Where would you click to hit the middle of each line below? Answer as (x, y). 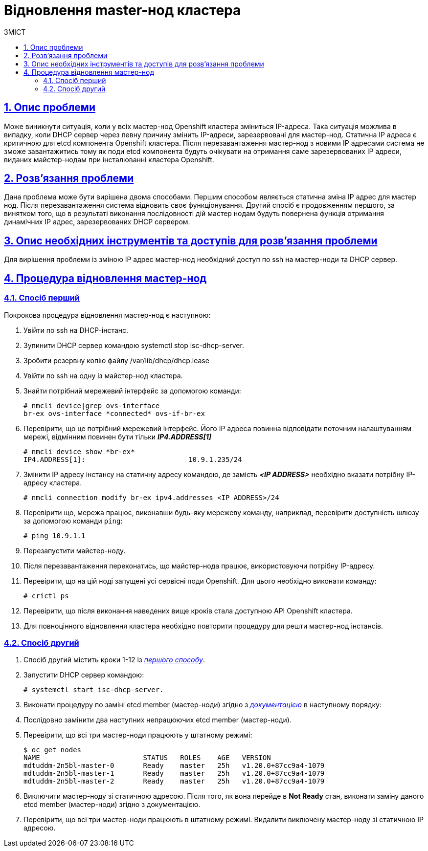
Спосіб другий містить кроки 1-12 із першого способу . (114, 660)
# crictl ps (46, 596)
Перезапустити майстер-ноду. (75, 550)
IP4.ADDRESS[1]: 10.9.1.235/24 (133, 459)
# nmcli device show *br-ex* (79, 451)
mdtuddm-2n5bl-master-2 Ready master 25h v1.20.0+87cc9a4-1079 (174, 781)
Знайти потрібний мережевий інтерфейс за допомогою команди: (132, 391)
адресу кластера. (53, 482)
